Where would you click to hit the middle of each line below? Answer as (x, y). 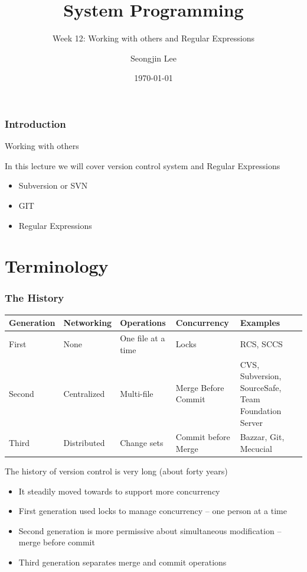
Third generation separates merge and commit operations (123, 562)
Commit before (203, 437)
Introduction (35, 123)
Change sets (142, 443)
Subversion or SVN (53, 185)
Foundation (261, 410)
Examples (260, 323)
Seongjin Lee (153, 58)
